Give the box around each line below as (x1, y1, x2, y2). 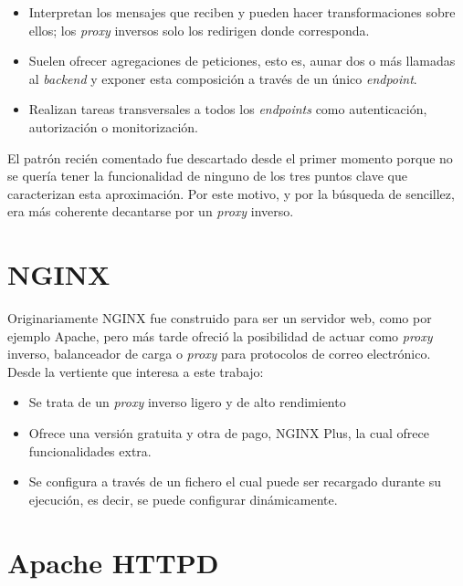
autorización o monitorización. (28, 117, 199, 136)
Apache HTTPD (7, 543, 219, 581)
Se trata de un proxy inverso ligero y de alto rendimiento (28, 392, 346, 412)
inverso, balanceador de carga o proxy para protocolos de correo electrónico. (7, 344, 431, 363)
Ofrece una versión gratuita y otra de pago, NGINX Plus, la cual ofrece (28, 424, 429, 443)
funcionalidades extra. (28, 441, 152, 460)
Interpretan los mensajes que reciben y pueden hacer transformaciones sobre (28, 3, 456, 21)
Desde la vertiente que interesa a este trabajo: (7, 361, 264, 381)
